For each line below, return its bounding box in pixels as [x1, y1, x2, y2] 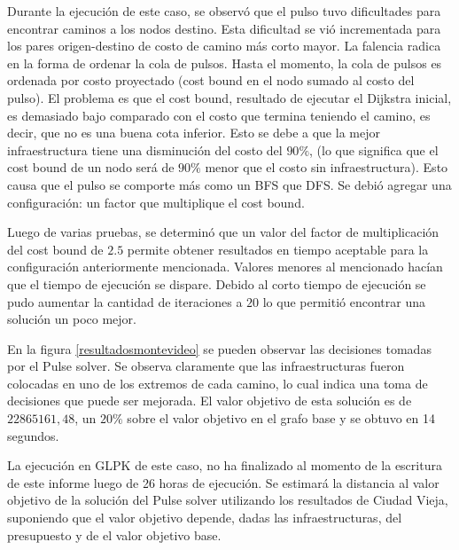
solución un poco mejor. [7, 310, 136, 328]
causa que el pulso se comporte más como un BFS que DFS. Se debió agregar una [7, 175, 452, 193]
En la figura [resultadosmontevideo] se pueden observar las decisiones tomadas [7, 339, 432, 357]
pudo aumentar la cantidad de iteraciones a [7, 292, 243, 310]
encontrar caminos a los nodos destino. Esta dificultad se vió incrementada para [7, 19, 441, 37]
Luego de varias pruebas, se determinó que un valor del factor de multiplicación [7, 223, 440, 241]
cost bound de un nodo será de [7, 158, 175, 177]
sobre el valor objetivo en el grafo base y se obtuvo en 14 [127, 409, 435, 428]
